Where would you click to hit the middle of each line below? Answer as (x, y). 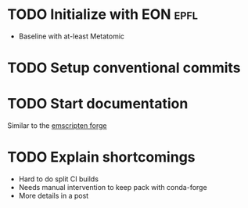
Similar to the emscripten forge (57, 126)
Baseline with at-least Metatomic (72, 36)
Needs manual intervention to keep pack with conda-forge (113, 187)
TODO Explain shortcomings (102, 157)
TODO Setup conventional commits (124, 68)
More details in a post (54, 195)
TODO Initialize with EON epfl (103, 15)
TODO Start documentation (98, 104)
